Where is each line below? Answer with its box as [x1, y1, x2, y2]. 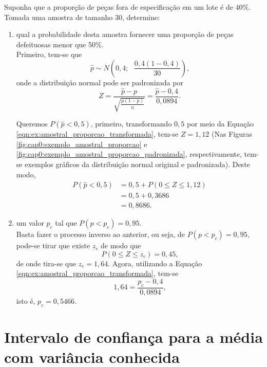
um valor [16, 217, 44, 228]
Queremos [16, 118, 48, 129]
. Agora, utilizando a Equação [108, 258, 202, 268]
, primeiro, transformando [90, 118, 172, 129]
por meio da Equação [186, 118, 254, 129]
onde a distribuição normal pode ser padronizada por [16, 77, 183, 87]
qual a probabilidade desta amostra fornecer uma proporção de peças [16, 29, 234, 40]
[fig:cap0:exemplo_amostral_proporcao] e [16, 138, 147, 149]
